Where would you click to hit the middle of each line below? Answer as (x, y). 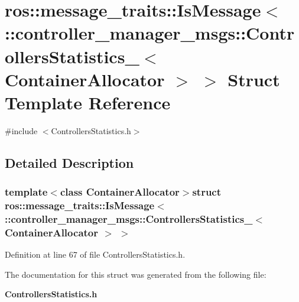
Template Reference (88, 102)
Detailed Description (69, 162)
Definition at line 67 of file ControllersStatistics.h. (95, 254)
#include (21, 130)
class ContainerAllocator (120, 192)
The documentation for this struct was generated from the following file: (136, 274)
